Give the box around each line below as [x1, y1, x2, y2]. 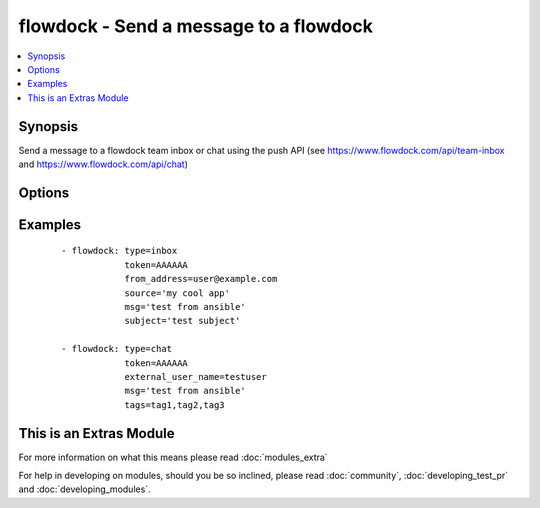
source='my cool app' [124, 287, 230, 299]
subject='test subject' [124, 315, 241, 327]
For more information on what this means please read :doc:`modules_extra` [18, 451, 329, 463]
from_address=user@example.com [124, 273, 278, 285]
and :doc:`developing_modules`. [18, 483, 151, 495]
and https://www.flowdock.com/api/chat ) [18, 158, 189, 170]
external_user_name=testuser [124, 371, 267, 382]
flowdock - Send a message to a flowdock [18, 15, 374, 37]
